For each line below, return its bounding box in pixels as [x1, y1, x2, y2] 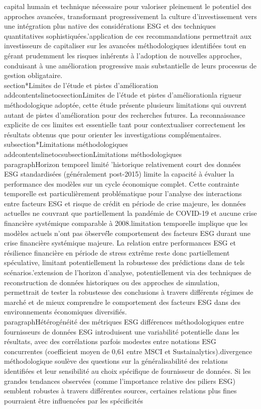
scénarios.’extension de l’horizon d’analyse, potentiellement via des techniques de [4, 267, 251, 278]
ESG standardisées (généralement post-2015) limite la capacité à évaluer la [4, 169, 234, 179]
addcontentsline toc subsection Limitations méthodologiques [4, 148, 182, 159]
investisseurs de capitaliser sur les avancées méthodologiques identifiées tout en [4, 40, 246, 51]
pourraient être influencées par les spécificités [4, 395, 143, 405]
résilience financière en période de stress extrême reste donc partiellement [4, 247, 230, 258]
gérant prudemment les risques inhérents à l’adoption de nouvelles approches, [4, 50, 242, 60]
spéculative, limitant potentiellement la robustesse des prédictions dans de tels [4, 257, 245, 268]
